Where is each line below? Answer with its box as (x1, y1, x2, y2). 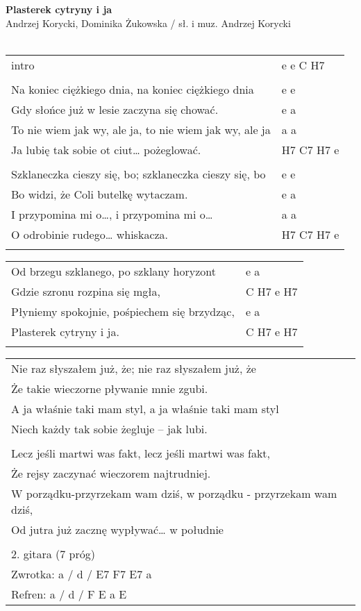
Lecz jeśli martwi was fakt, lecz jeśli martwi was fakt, (11, 444, 271, 461)
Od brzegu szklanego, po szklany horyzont (11, 262, 216, 279)
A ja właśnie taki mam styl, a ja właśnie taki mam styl (11, 400, 279, 417)
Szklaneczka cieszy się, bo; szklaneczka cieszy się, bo (11, 165, 266, 182)
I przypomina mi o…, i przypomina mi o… (11, 206, 213, 222)
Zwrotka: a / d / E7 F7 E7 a (11, 565, 152, 582)
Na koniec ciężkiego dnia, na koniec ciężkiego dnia (11, 81, 254, 97)
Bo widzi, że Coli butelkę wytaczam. (11, 185, 188, 202)
